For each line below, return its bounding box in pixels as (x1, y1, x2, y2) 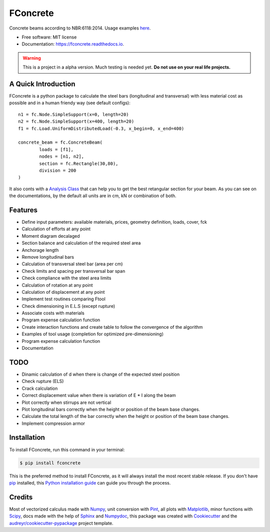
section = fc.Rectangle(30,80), (39, 161, 118, 166)
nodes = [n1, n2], (39, 154, 84, 160)
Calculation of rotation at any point (21, 282, 93, 288)
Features (9, 206, 37, 214)
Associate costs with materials (21, 310, 84, 316)
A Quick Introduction (9, 80, 75, 88)
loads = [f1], (39, 147, 74, 152)
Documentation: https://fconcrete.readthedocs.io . (21, 41, 124, 47)
